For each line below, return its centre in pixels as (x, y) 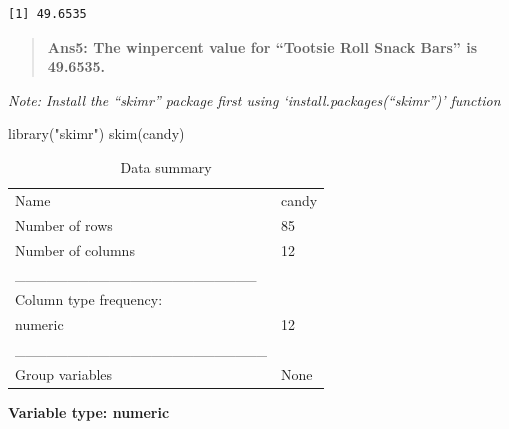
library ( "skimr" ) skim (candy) (96, 133)
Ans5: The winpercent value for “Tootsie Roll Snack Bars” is (262, 46)
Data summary (166, 166)
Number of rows (64, 224)
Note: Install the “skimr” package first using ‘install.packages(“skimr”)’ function (254, 99)
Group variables (64, 373)
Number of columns (75, 249)
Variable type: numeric (89, 411)
